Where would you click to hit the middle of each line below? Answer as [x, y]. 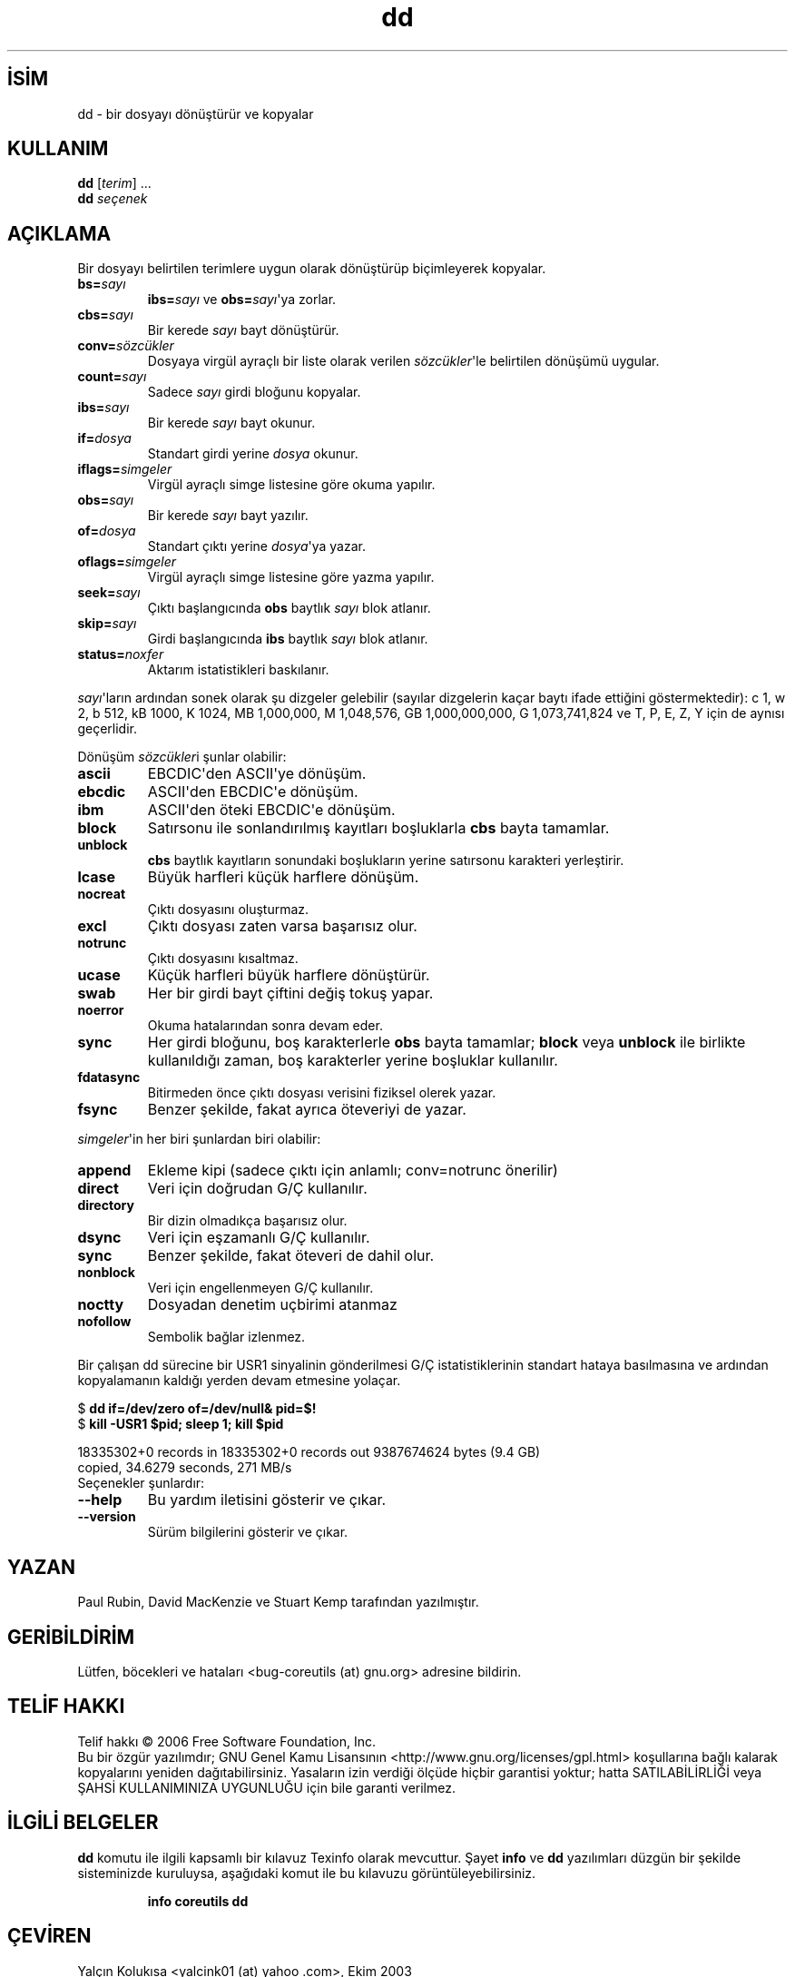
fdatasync [109, 1077]
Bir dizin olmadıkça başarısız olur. [247, 1221]
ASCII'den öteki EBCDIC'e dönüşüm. [271, 810]
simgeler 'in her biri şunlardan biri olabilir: [199, 1139]
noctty [101, 1305]
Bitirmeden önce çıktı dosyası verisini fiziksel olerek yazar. [322, 1093]
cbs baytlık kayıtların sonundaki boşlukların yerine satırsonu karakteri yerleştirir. [386, 861]
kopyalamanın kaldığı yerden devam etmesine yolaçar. [239, 1381]
